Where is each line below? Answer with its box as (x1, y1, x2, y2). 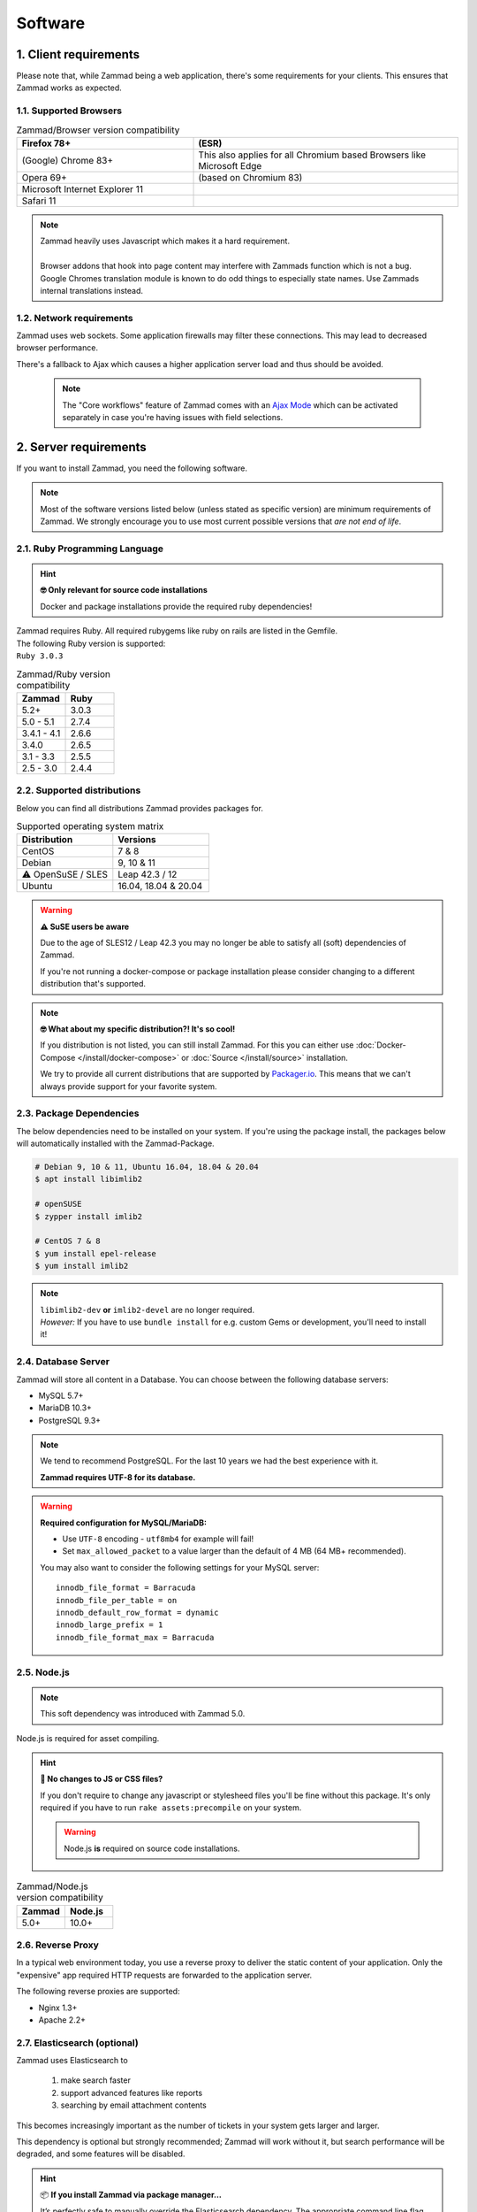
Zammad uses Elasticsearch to (16, 2055, 128, 2066)
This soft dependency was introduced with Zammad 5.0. (40, 1709, 246, 1719)
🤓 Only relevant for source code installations (40, 585, 208, 595)
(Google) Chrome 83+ (21, 154, 114, 166)
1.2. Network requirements (16, 311, 134, 324)
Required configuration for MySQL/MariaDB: (40, 1517, 208, 1528)
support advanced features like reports (60, 2087, 203, 2098)
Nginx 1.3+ (38, 2002, 78, 2013)
